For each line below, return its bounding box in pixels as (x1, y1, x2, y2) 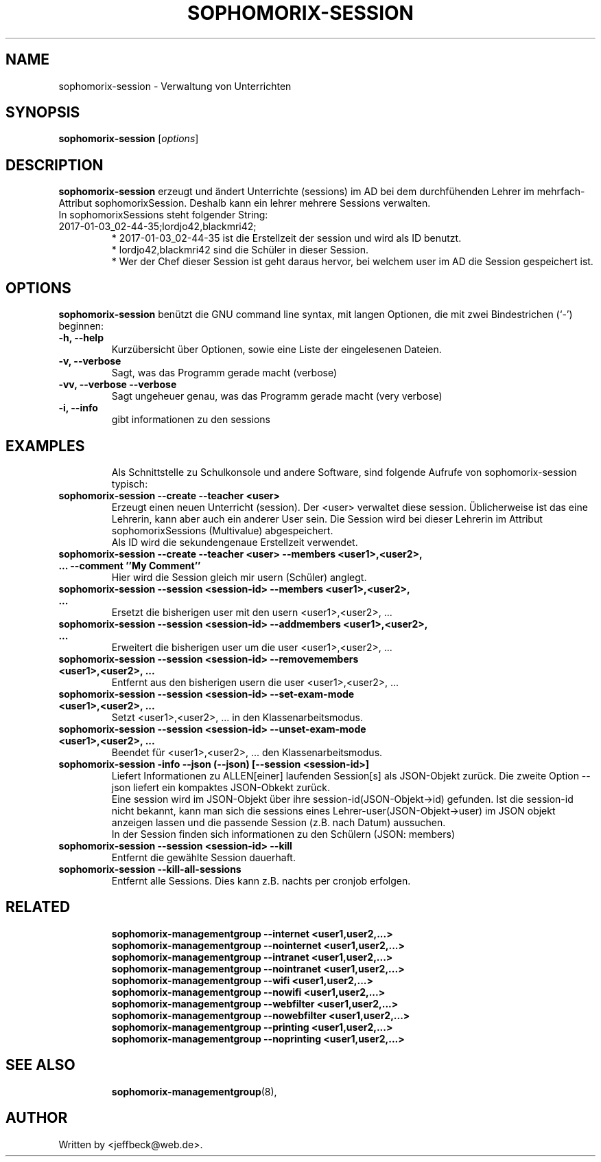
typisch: (111, 477, 148, 490)
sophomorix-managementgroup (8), (111, 1085, 277, 1097)
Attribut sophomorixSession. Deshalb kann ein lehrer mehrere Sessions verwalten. (58, 197, 431, 209)
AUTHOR (5, 1109, 68, 1127)
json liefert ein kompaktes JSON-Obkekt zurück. (111, 781, 330, 793)
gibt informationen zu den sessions (111, 413, 270, 426)
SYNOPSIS (5, 104, 80, 122)
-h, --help (58, 332, 104, 344)
